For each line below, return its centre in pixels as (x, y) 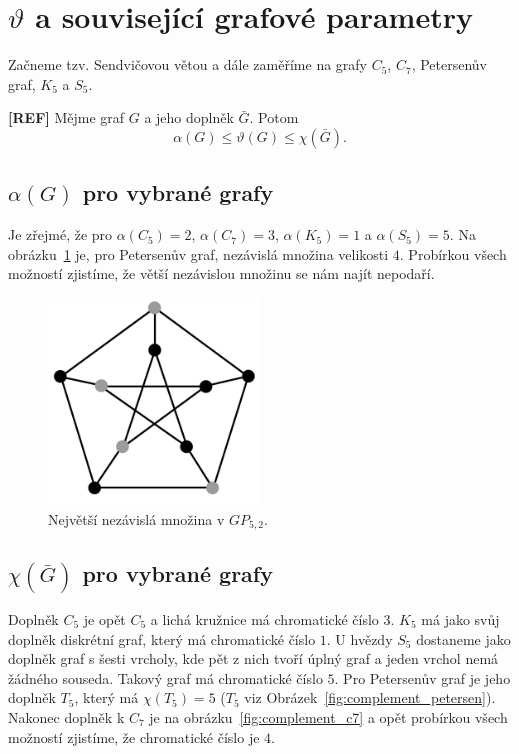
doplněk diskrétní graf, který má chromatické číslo (162, 638)
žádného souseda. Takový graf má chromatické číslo (165, 677)
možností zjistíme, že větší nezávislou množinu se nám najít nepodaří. (221, 273)
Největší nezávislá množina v (136, 518)
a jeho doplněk (189, 117)
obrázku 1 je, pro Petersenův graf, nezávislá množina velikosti (198, 253)
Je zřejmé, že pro (60, 234)
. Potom (274, 117)
